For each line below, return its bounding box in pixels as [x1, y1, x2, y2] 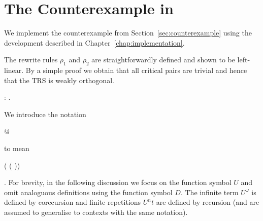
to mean [4, 143, 29, 154]
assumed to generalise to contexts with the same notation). [4, 207, 188, 217]
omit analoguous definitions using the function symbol [4, 187, 173, 197]
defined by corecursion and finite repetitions [4, 197, 141, 207]
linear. [4, 65, 24, 76]
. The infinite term [180, 187, 239, 197]
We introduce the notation [4, 108, 86, 119]
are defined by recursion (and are [156, 197, 259, 207]
